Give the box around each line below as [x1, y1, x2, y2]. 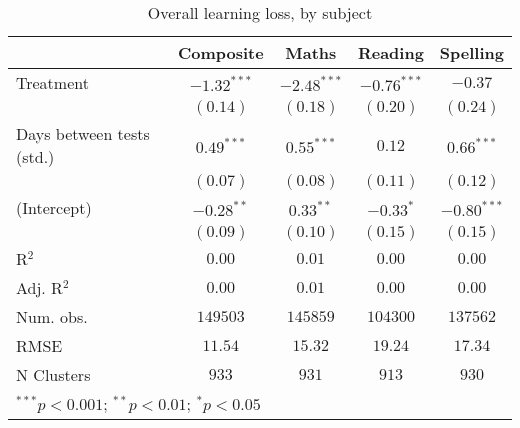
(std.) [16, 145, 55, 168]
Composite [177, 41, 264, 64]
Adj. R [16, 276, 63, 299]
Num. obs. [16, 305, 88, 328]
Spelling [439, 41, 504, 64]
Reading [357, 41, 424, 64]
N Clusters [16, 363, 91, 386]
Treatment [16, 71, 89, 94]
